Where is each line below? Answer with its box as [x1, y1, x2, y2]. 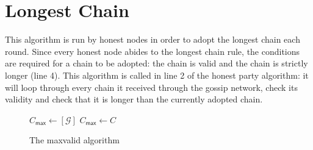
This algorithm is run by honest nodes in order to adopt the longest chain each [5, 33, 300, 46]
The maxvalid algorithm [29, 134, 120, 146]
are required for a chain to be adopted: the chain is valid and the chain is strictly [5, 57, 308, 70]
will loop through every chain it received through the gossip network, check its [5, 80, 298, 93]
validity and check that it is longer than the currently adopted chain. [5, 93, 263, 105]
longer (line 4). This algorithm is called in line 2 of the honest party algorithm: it [5, 68, 309, 81]
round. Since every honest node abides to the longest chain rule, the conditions [5, 45, 300, 57]
